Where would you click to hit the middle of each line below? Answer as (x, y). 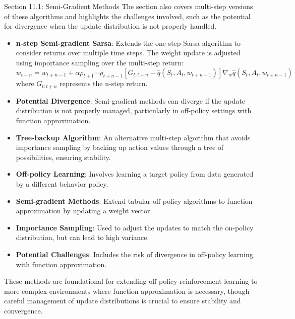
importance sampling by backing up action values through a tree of (120, 147)
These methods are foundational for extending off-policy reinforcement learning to (131, 281)
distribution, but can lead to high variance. (82, 237)
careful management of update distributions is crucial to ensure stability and (123, 301)
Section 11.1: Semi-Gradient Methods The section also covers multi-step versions (129, 6)
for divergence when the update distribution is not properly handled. (110, 26)
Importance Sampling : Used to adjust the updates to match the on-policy (135, 227)
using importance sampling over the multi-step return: (100, 62)
